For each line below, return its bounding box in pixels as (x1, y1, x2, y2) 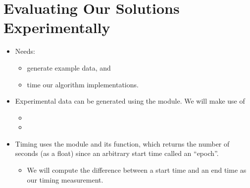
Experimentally (3, 17, 110, 38)
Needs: (15, 46, 35, 56)
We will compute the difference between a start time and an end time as (27, 165, 247, 175)
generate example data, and (27, 62, 111, 73)
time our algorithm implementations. (27, 79, 139, 89)
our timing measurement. (27, 174, 103, 185)
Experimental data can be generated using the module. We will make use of (15, 96, 245, 106)
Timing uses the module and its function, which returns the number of (15, 138, 230, 149)
